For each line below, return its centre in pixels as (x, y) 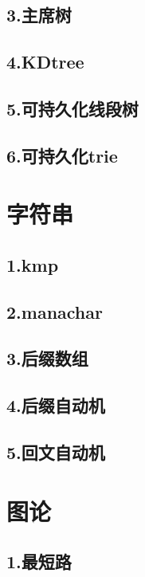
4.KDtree (45, 62)
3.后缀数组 (47, 358)
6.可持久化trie (62, 155)
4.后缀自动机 (56, 405)
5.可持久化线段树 (72, 108)
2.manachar (55, 311)
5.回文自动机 (56, 452)
